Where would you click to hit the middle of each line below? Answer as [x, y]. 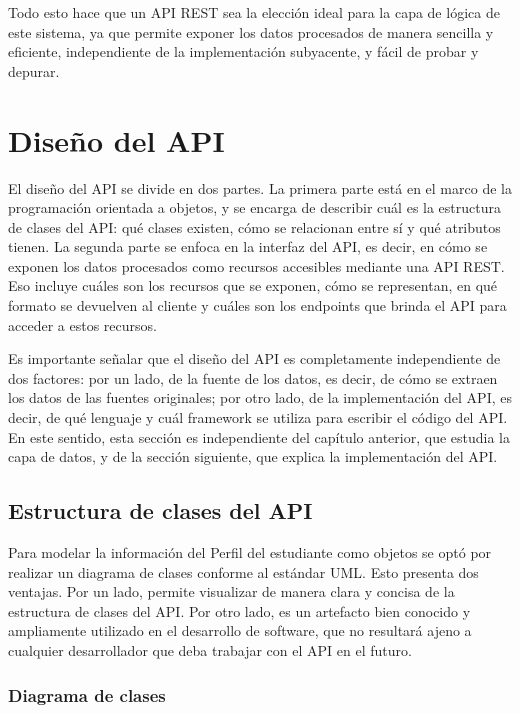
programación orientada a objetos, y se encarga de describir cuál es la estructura [255, 207]
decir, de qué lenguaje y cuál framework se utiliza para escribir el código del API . [258, 417]
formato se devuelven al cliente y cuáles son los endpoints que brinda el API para [257, 305]
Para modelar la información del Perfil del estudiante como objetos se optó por [250, 552]
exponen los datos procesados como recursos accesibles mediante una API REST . [256, 265]
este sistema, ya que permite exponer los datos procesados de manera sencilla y [251, 31]
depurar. [34, 70]
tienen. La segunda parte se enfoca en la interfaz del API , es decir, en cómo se [248, 246]
